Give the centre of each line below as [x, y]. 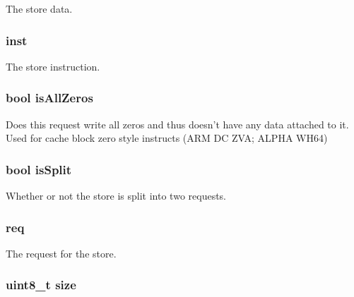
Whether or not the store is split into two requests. [116, 196]
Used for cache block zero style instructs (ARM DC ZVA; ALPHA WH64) [167, 138]
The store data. [39, 8]
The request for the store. [61, 253]
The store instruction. [53, 66]
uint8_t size [41, 285]
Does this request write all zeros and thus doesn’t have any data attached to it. [177, 124]
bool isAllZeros [49, 98]
